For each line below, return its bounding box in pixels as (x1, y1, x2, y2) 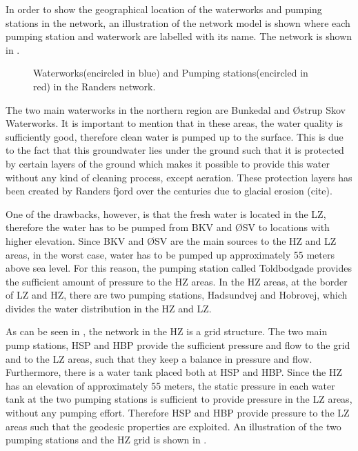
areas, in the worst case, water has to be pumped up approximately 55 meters (6, 247, 335, 261)
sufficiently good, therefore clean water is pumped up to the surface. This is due (6, 129, 344, 143)
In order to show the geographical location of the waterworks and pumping (6, 2, 322, 16)
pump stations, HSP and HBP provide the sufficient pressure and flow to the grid (6, 338, 350, 352)
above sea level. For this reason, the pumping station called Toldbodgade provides (6, 261, 352, 275)
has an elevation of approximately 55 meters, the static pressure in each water (6, 378, 335, 392)
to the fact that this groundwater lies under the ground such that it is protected (6, 143, 344, 157)
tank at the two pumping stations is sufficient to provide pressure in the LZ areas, (6, 392, 352, 406)
